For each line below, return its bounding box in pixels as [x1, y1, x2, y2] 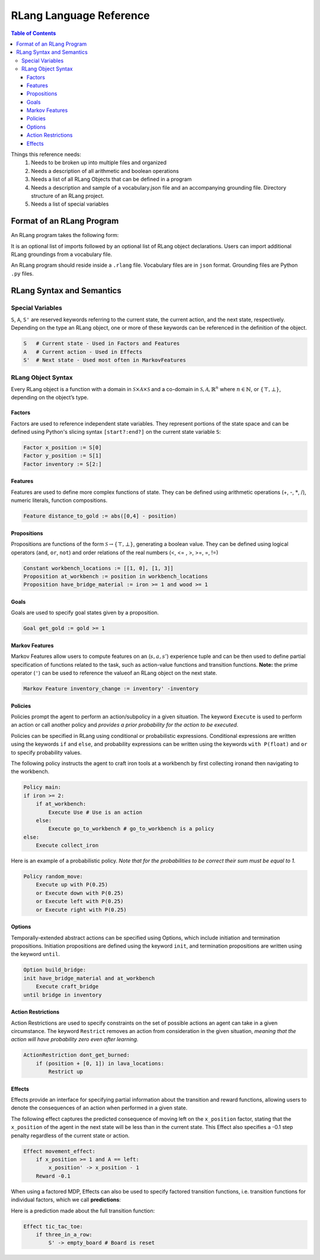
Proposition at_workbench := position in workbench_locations [23, 573, 208, 580]
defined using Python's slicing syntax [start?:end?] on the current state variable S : [11, 428, 222, 436]
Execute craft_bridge [36, 983, 99, 990]
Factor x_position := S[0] [23, 444, 102, 451]
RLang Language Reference [11, 9, 151, 22]
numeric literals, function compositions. [11, 497, 108, 504]
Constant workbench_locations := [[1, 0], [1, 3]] [23, 565, 174, 571]
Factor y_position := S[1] [23, 452, 102, 459]
